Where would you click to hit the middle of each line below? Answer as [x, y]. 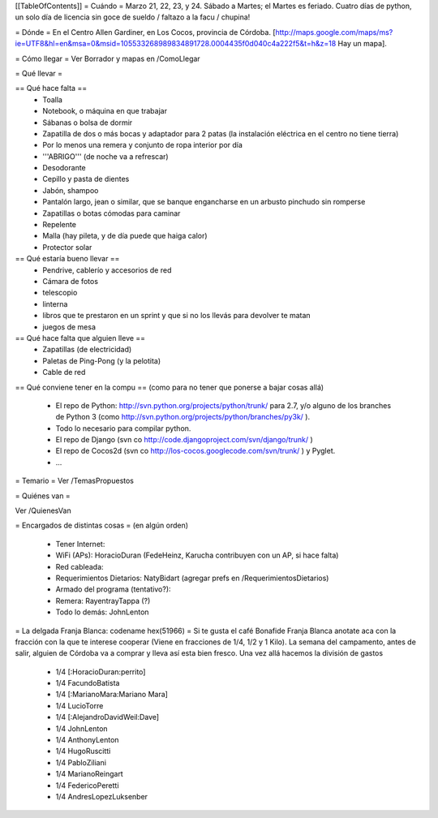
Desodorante [64, 168]
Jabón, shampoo [71, 190]
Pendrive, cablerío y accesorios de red [107, 270]
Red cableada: [80, 566]
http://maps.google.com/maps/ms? [334, 32]
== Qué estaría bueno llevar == [67, 259]
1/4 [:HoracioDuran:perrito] [101, 672]
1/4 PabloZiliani [81, 762]
